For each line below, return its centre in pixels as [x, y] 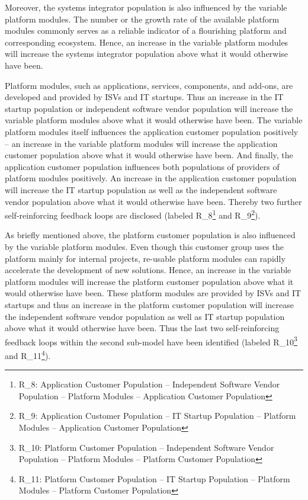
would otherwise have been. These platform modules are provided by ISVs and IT [153, 293]
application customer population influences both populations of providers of [142, 166]
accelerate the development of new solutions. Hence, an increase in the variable [148, 270]
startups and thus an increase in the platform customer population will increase [149, 304]
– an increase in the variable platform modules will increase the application [141, 143]
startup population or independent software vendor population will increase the [149, 108]
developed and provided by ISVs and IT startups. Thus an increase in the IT [144, 97]
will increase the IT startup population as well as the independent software [141, 189]
